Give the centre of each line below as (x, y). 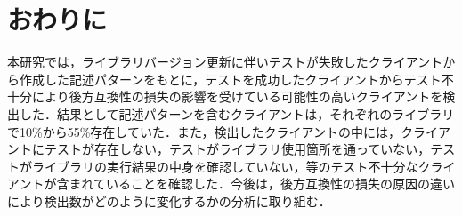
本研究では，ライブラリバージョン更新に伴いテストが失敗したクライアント (225, 62)
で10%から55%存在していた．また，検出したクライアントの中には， (204, 131)
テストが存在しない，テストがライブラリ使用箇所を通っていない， (237, 149)
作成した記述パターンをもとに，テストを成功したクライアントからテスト (230, 79)
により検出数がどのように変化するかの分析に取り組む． (169, 200)
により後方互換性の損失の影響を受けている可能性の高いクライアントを (237, 96)
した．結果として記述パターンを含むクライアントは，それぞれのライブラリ (237, 113)
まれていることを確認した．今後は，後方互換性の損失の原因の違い (262, 184)
